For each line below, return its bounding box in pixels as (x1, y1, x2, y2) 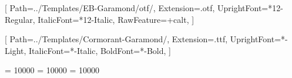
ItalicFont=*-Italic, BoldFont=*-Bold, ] (29, 44, 171, 56)
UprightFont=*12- (217, 2, 283, 13)
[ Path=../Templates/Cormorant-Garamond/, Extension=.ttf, (5, 33, 228, 45)
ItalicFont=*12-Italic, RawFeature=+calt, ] (38, 13, 194, 25)
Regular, (5, 13, 35, 25)
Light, (5, 44, 26, 56)
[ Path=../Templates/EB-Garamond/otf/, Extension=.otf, (5, 2, 215, 13)
